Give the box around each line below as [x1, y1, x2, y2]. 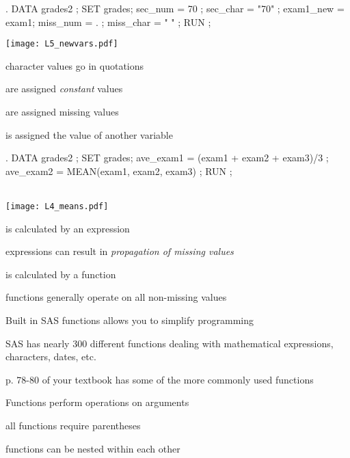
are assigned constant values [5, 81, 123, 96]
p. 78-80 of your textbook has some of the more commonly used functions [5, 372, 314, 386]
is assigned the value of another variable [5, 127, 173, 142]
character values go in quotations [5, 58, 144, 72]
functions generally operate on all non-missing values [5, 290, 227, 304]
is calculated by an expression [5, 221, 130, 235]
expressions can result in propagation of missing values [5, 244, 234, 258]
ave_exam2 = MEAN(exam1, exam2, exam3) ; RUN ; [5, 163, 232, 178]
